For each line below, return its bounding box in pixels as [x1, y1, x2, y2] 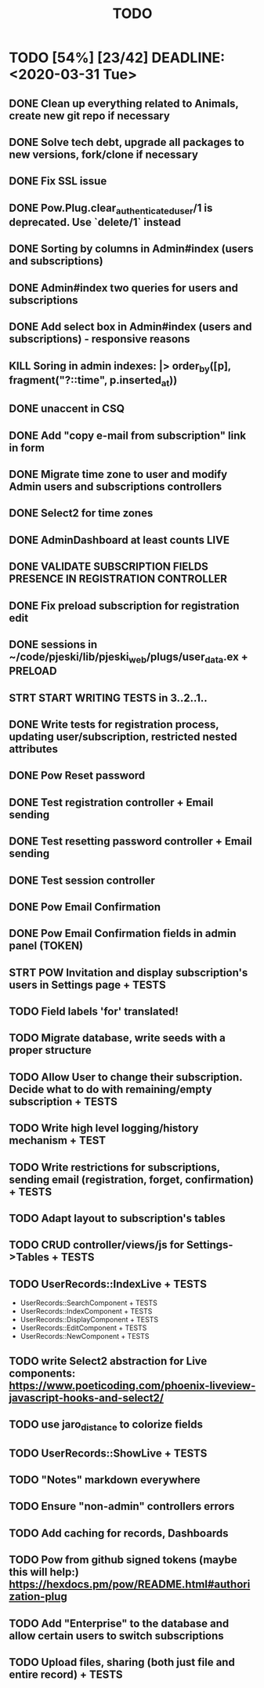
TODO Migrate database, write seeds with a [9, 1031, 226, 1045]
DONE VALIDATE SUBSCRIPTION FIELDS [9, 560, 208, 574]
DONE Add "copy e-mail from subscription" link [9, 428, 246, 442]
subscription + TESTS [9, 1095, 118, 1108]
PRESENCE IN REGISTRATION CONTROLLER [9, 572, 228, 585]
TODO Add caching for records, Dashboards [9, 1526, 229, 1540]
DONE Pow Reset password [9, 769, 146, 782]
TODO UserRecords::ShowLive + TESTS [9, 1446, 208, 1460]
